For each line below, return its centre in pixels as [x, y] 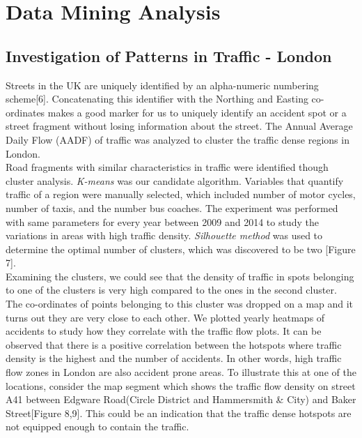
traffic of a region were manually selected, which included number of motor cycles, [181, 194]
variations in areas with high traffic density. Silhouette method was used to [164, 235]
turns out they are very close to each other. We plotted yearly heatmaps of [165, 317]
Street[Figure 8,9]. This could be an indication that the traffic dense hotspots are [179, 413]
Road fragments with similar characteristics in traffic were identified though [167, 167]
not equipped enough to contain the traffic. [97, 426]
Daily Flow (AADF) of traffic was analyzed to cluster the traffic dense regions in [178, 139]
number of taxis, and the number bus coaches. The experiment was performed [172, 207]
